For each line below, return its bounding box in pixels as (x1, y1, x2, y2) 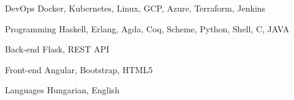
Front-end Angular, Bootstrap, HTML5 (5, 63, 153, 76)
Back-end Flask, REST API (5, 43, 110, 55)
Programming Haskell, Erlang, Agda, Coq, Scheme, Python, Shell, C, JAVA (5, 22, 290, 35)
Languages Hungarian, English (5, 84, 119, 96)
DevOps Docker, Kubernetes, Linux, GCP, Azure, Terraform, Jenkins (5, 2, 266, 14)
